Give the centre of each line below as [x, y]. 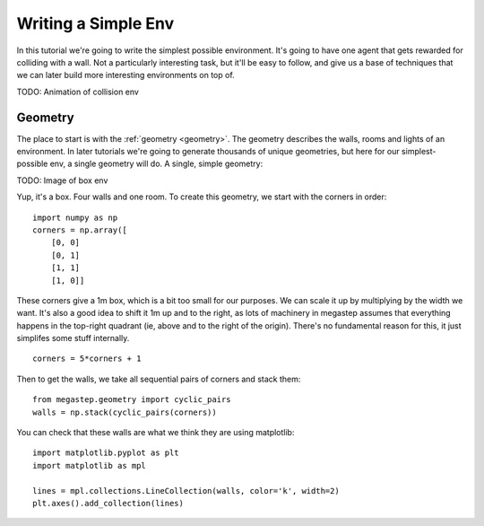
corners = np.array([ [80, 230]
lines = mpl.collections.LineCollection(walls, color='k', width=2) [186, 491]
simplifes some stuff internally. [73, 338]
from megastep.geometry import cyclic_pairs [132, 400]
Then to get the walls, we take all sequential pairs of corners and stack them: [159, 379]
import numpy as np [75, 217]
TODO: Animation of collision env [78, 92]
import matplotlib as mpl [90, 465]
